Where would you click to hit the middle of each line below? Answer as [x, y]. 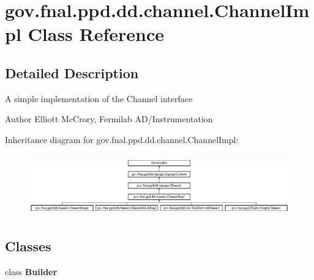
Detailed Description [72, 72]
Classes [28, 246]
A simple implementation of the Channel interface [99, 98]
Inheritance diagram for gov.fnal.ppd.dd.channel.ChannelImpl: [122, 139]
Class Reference [96, 34]
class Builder [31, 272]
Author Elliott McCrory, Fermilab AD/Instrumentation [109, 119]
